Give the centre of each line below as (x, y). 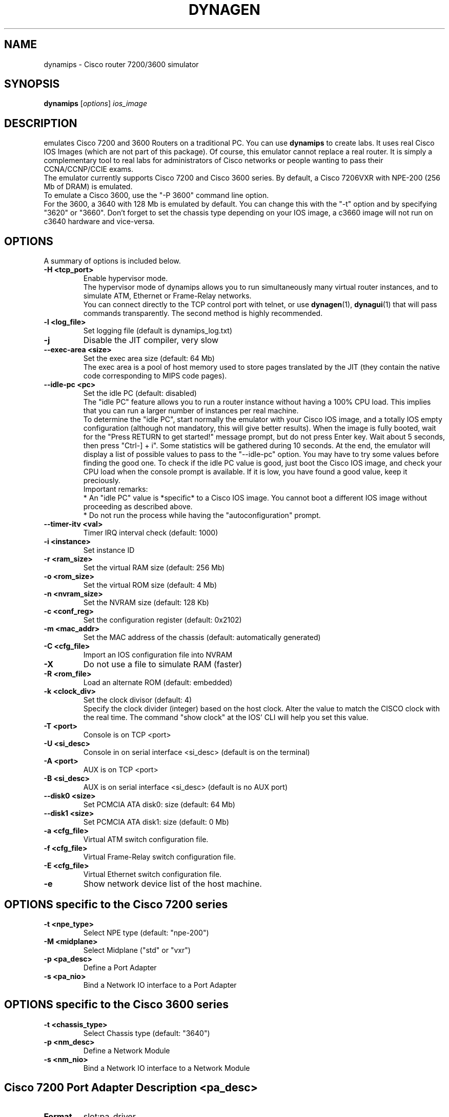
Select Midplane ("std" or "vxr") (137, 950)
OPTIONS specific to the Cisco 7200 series (116, 904)
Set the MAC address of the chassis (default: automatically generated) (202, 637)
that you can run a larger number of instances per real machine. (191, 411)
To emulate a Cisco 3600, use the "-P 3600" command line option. (156, 195)
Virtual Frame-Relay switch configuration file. (159, 857)
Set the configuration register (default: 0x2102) (162, 620)
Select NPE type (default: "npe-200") (146, 932)
